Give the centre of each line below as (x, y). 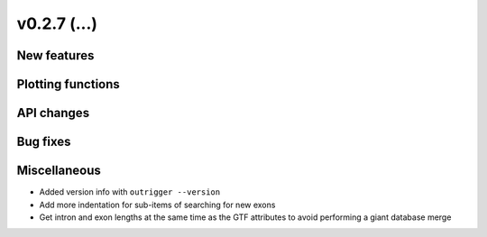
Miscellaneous (59, 171)
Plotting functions (69, 84)
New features (55, 55)
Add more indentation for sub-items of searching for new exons (157, 205)
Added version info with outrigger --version (130, 192)
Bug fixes (44, 142)
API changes (53, 113)
